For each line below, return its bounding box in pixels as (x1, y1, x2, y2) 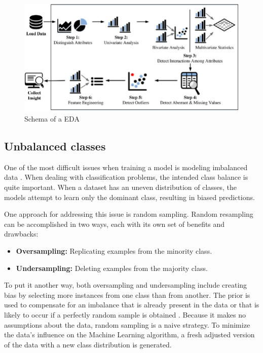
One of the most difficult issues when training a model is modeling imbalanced (4, 162, 248, 172)
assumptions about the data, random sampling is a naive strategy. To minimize (4, 319, 250, 330)
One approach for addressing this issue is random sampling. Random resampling (4, 209, 253, 219)
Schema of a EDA (24, 113, 80, 124)
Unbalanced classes (4, 138, 106, 154)
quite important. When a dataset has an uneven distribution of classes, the (4, 182, 237, 192)
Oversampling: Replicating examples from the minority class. (16, 246, 212, 256)
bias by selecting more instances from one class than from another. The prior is (4, 289, 250, 300)
